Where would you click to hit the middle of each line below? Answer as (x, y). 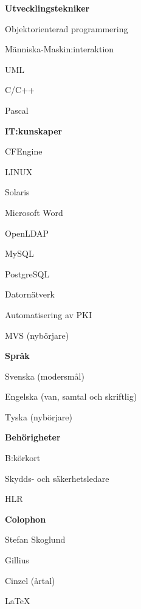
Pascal (17, 110)
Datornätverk (30, 294)
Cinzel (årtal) (30, 580)
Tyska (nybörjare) (39, 416)
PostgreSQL (27, 273)
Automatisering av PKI (49, 314)
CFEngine (24, 151)
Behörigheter (33, 437)
